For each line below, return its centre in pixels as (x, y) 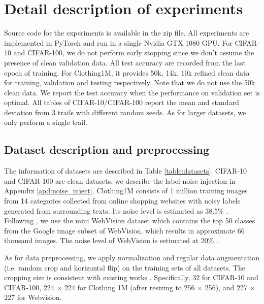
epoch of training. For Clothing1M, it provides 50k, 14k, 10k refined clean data (127, 72)
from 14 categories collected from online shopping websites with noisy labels (122, 201)
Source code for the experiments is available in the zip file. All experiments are (127, 33)
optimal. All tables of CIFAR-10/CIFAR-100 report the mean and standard (122, 102)
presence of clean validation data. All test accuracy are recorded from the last (125, 62)
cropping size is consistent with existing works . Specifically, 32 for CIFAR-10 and (131, 277)
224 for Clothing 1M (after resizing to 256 (130, 287)
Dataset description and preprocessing (107, 149)
